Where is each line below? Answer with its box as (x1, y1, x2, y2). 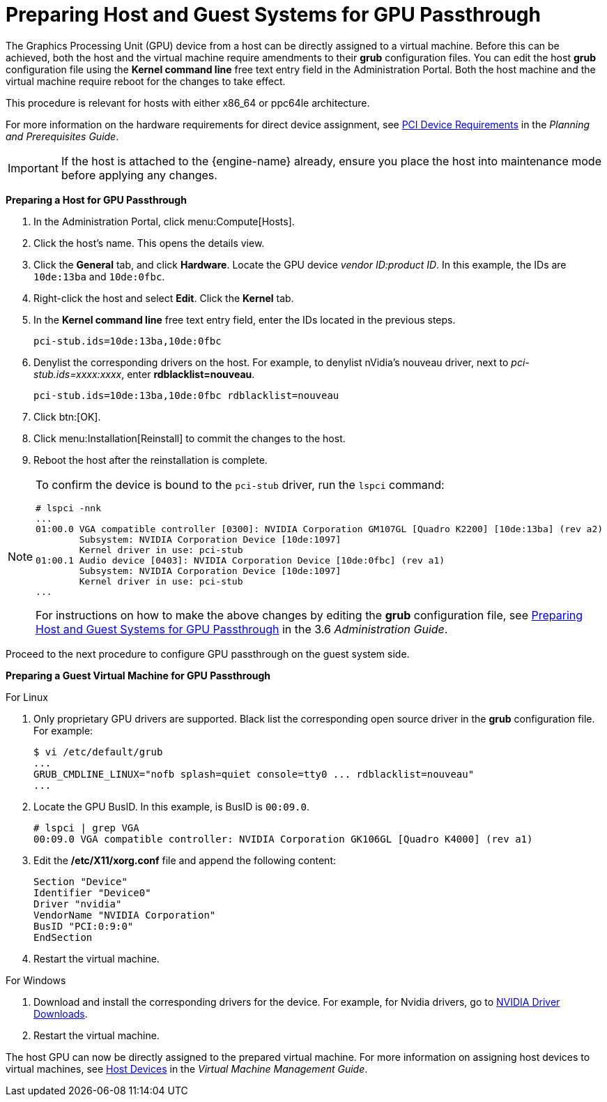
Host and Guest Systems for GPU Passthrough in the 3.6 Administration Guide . (36, 621, 448, 636)
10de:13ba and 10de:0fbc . (33, 270, 165, 282)
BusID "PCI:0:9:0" (33, 920, 134, 932)
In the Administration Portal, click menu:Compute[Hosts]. (33, 215, 295, 227)
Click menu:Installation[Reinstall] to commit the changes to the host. (33, 432, 346, 444)
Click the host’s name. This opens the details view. (33, 236, 265, 249)
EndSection (33, 931, 93, 943)
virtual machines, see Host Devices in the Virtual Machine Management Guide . (6, 1062, 368, 1075)
